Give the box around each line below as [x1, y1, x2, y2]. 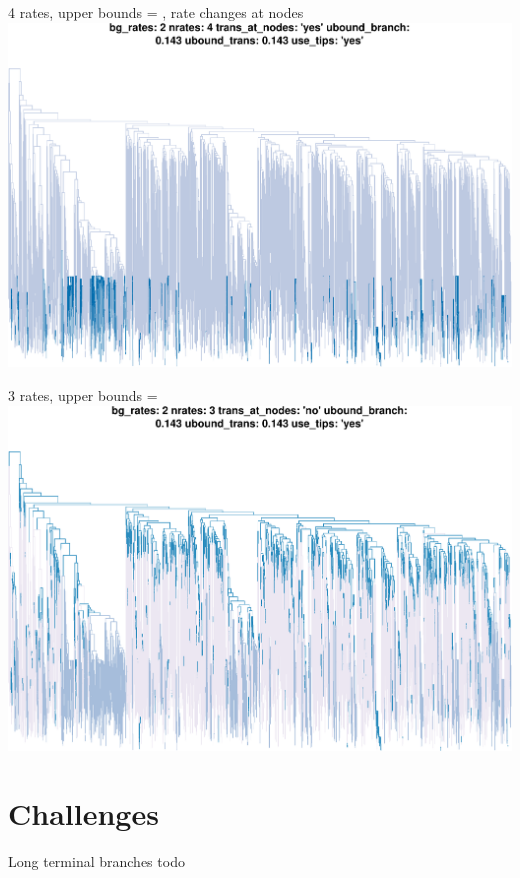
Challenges [8, 793, 159, 834]
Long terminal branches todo [8, 851, 185, 872]
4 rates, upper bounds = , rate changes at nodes [8, 2, 304, 22]
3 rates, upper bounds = [8, 385, 158, 406]
